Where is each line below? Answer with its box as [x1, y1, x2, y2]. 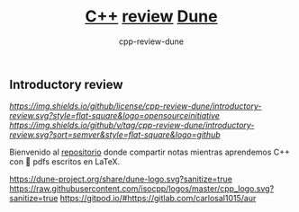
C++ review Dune [85, 6, 218, 27]
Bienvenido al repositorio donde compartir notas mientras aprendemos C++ [9, 146, 291, 158]
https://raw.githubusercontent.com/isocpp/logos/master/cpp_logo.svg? [9, 183, 275, 194]
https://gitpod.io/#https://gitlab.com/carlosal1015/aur [59, 193, 257, 204]
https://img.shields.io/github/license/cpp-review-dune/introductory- [9, 101, 262, 111]
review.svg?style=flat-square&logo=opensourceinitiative [9, 110, 221, 121]
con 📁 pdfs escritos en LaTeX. [9, 156, 121, 167]
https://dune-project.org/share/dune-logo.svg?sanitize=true [9, 173, 232, 185]
